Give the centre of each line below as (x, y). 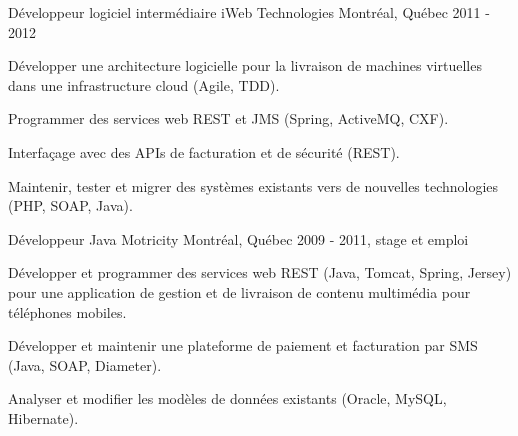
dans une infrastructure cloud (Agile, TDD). (144, 84)
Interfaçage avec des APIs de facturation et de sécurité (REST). (204, 151)
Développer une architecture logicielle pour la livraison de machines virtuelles (245, 65)
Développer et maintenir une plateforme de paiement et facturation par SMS (243, 345)
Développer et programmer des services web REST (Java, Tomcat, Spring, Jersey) (260, 272)
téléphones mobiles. (67, 311)
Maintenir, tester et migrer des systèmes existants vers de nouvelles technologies (253, 185)
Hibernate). (43, 417)
